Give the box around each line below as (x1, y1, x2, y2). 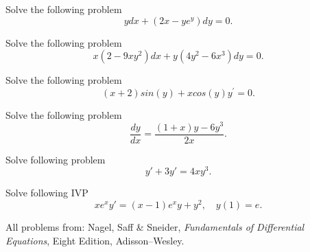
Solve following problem (5, 152, 106, 166)
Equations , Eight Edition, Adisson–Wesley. (5, 233, 184, 247)
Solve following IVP (5, 185, 88, 200)
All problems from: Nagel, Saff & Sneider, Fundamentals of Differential (5, 219, 305, 233)
